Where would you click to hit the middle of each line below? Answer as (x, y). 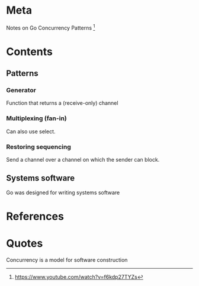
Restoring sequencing (38, 147)
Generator (21, 91)
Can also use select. (31, 131)
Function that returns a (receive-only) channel (62, 103)
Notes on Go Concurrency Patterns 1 (51, 27)
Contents (30, 52)
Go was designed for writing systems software (63, 192)
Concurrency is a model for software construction (67, 260)
